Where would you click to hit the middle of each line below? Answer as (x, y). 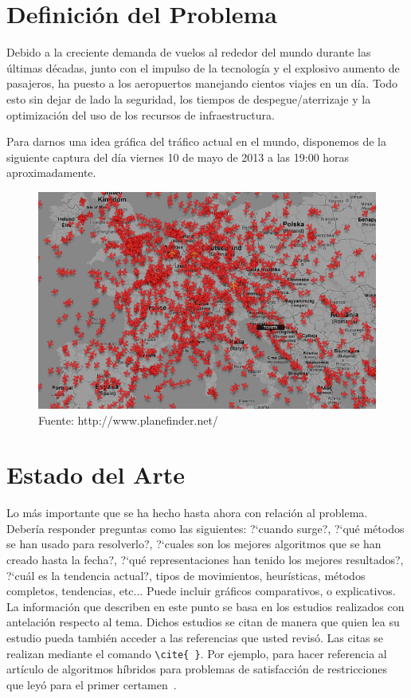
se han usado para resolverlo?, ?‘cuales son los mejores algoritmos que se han (194, 544)
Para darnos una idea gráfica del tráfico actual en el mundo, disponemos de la (196, 141)
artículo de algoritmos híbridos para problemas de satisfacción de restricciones (197, 669)
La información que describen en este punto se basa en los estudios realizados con (205, 606)
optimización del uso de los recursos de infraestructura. (141, 114)
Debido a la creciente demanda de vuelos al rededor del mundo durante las (189, 52)
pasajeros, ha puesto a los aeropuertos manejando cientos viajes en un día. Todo (202, 83)
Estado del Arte (96, 474)
